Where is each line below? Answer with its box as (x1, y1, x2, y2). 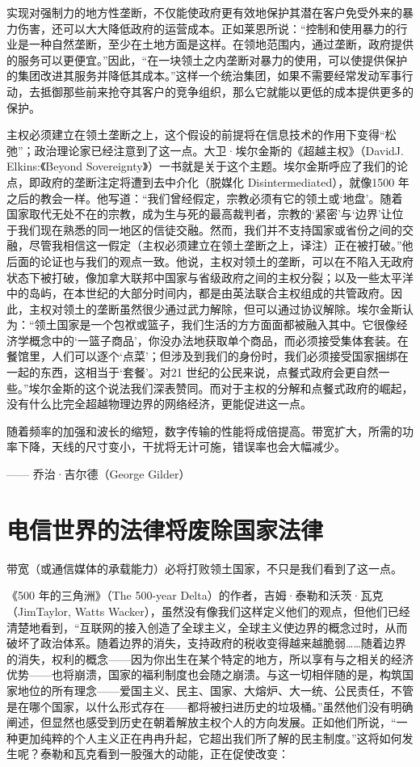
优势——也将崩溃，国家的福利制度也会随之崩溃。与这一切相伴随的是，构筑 (6, 666, 402, 683)
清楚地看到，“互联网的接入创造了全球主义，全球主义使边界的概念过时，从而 (6, 618, 408, 635)
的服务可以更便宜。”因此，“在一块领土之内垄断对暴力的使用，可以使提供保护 (6, 51, 408, 68)
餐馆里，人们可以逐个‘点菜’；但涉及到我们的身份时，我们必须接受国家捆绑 (6, 348, 397, 365)
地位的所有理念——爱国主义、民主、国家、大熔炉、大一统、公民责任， (17, 681, 391, 698)
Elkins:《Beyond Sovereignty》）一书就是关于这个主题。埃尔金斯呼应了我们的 (6, 158, 397, 175)
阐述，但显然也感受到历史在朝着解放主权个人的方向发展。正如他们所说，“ (6, 714, 397, 731)
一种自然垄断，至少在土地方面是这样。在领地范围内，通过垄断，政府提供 (28, 36, 414, 53)
